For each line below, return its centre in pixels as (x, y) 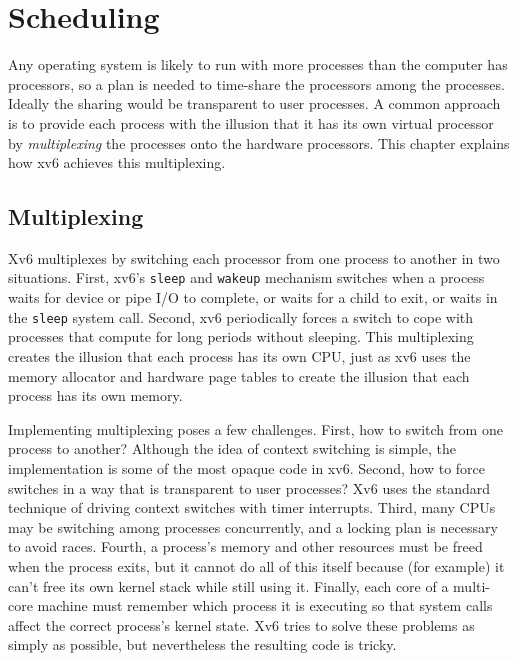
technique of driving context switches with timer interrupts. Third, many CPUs (252, 507)
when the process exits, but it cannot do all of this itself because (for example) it (256, 565)
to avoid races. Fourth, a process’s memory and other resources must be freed (245, 546)
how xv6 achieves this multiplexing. (117, 162)
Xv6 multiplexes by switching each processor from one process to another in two (254, 257)
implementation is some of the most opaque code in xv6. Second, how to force (247, 467)
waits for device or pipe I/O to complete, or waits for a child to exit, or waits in (253, 297)
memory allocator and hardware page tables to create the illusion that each (239, 375)
